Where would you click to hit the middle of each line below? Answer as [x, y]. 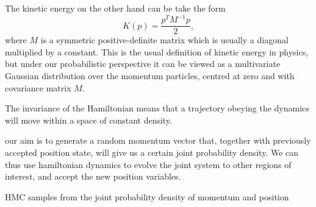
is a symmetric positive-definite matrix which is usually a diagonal [164, 40]
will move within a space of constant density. [88, 120]
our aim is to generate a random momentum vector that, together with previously [158, 140]
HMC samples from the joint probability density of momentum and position [147, 196]
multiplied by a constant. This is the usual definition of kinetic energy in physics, [157, 51]
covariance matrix [38, 87]
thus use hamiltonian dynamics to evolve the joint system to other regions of [148, 164]
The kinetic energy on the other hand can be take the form [115, 8]
